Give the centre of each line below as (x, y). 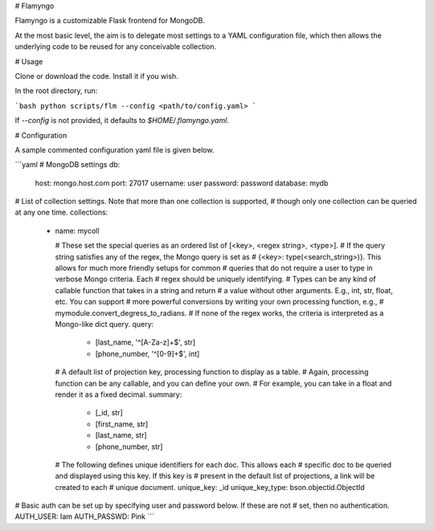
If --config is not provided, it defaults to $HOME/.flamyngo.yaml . (122, 120)
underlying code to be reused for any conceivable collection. (116, 47)
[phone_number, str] (129, 447)
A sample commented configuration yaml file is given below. (115, 149)
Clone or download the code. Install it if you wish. (96, 76)
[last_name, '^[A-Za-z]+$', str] (145, 342)
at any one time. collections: (61, 212)
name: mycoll (77, 231)
